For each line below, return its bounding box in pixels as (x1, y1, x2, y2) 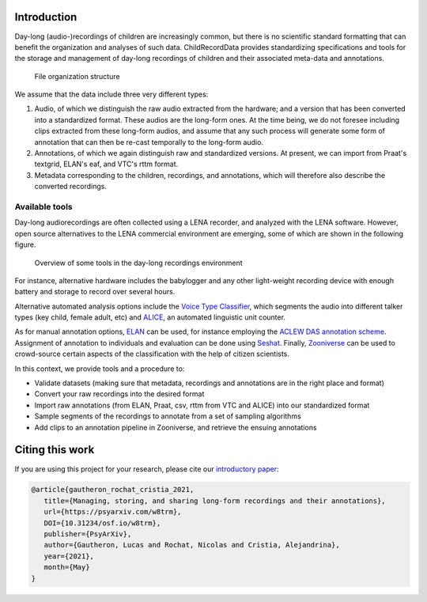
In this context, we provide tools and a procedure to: (14, 364, 185, 373)
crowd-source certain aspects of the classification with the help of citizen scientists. (14, 349, 290, 359)
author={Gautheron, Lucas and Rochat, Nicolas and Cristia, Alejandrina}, (43, 540, 340, 550)
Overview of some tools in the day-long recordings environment (34, 258, 243, 267)
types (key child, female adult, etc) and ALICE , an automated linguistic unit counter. (14, 312, 286, 322)
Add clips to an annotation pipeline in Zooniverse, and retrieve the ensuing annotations (34, 422, 317, 432)
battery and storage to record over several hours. (14, 287, 176, 297)
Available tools (14, 201, 73, 212)
